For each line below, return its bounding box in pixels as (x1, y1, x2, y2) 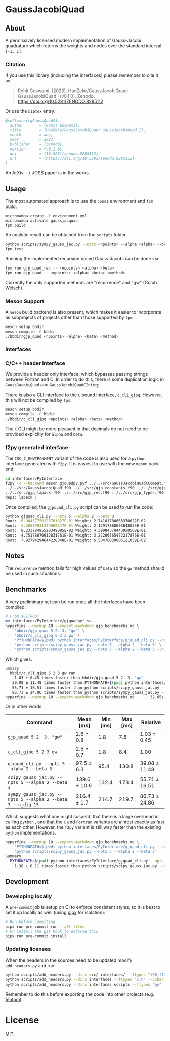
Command (26, 719, 52, 726)
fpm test (5, 247, 24, 252)
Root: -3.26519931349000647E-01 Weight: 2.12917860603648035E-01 (5, 523, 146, 528)
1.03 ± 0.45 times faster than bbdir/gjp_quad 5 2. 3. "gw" (14, 675, 144, 681)
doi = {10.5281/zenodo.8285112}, (10, 151, 101, 156)
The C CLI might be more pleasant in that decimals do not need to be (5, 426, 148, 432)
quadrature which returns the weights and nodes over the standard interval (5, 43, 162, 49)
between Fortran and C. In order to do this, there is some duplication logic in (5, 376, 164, 382)
